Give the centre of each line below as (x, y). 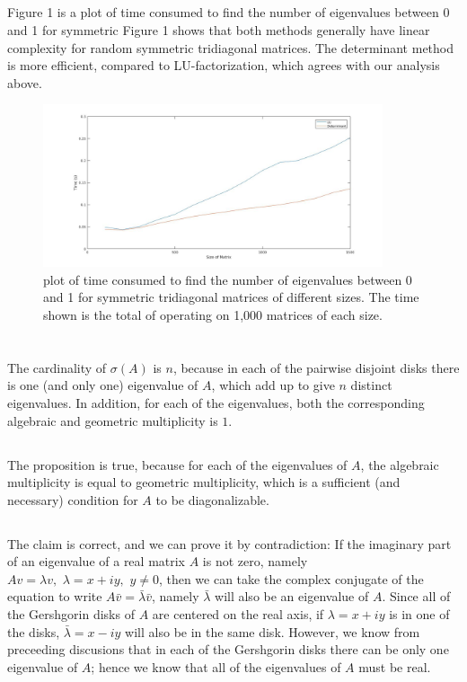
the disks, (34, 631)
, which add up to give (273, 385)
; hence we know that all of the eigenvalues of (216, 666)
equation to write (55, 596)
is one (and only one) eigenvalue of (103, 385)
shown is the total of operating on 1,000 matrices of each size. (213, 314)
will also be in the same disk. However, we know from (273, 631)
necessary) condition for (73, 499)
